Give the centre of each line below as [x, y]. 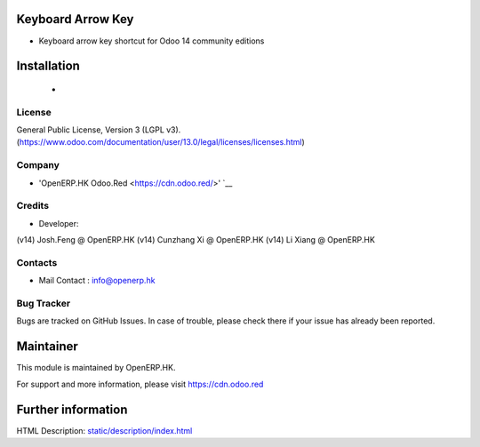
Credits [32, 206]
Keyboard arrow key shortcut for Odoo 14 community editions [152, 41]
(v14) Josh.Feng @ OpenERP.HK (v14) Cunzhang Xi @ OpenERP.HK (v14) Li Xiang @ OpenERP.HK [196, 240]
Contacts [37, 262]
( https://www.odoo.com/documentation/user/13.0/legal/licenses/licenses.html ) [161, 142]
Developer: [59, 223]
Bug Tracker [44, 304]
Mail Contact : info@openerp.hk [97, 281]
